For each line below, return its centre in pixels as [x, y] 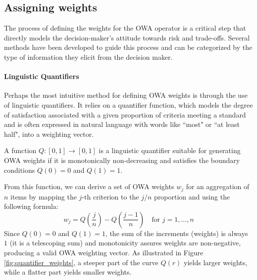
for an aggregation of [218, 186]
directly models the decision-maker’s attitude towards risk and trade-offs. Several [127, 37]
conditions [20, 170]
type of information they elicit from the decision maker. [88, 57]
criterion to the [116, 196]
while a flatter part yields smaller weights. [68, 272]
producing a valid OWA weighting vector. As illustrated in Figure [104, 252]
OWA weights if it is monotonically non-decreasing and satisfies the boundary [122, 160]
